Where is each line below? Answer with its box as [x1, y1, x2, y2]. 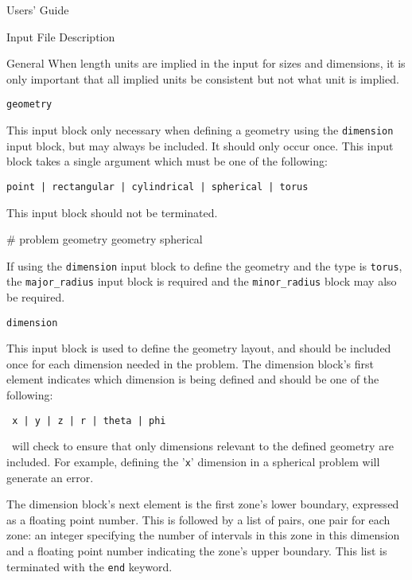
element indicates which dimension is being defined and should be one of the [6, 371, 379, 387]
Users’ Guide [6, 2, 69, 18]
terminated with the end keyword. [6, 558, 173, 574]
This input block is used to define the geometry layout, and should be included [6, 340, 391, 356]
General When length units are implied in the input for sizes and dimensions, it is [6, 55, 406, 72]
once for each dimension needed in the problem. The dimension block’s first [6, 355, 375, 372]
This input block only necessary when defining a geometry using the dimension [6, 122, 394, 138]
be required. [6, 289, 65, 306]
